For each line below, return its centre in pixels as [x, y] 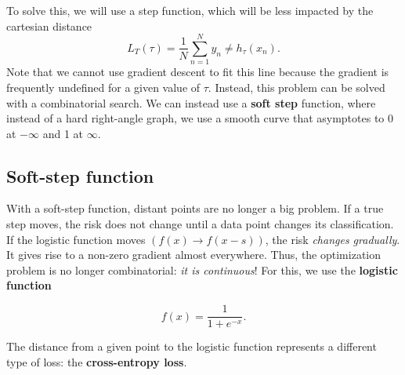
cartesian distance [49, 25]
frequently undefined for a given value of [103, 87]
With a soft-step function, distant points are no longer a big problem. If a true [195, 208]
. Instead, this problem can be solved [297, 87]
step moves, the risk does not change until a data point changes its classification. [200, 224]
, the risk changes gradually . [333, 239]
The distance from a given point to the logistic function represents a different [192, 346]
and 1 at [63, 133]
